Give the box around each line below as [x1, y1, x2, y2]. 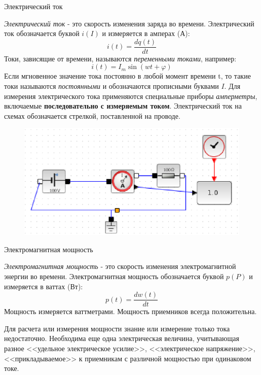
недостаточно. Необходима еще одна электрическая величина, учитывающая [4, 333, 239, 344]
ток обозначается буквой [4, 28, 80, 39]
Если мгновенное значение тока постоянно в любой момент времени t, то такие [4, 71, 251, 81]
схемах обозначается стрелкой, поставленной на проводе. [4, 110, 180, 121]
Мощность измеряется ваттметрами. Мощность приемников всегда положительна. [4, 306, 257, 317]
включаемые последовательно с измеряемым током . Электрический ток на [4, 100, 242, 111]
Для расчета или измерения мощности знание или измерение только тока [4, 323, 230, 333]
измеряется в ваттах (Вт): [4, 281, 83, 291]
